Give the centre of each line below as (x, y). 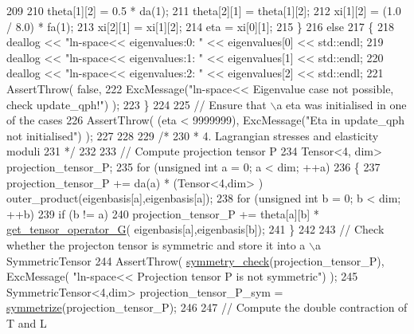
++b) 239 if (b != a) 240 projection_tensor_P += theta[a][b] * (163, 213)
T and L (27, 322)
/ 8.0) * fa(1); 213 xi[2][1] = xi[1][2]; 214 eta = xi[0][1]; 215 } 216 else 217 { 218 (200, 26)
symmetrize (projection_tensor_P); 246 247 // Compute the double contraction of (207, 307)
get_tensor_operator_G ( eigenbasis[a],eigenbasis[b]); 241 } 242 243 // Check (195, 229)
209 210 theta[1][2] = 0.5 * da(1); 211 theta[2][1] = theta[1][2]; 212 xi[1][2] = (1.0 (204, 10)
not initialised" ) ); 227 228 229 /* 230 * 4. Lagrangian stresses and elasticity (193, 135)
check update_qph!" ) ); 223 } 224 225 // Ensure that (137, 104)
